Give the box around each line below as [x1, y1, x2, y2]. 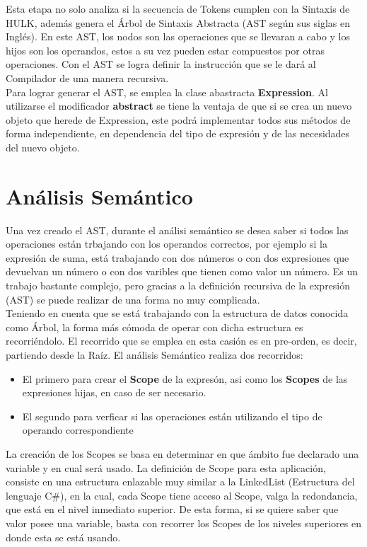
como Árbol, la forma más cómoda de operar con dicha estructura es [6, 319, 303, 334]
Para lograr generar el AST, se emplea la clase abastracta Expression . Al [6, 84, 329, 99]
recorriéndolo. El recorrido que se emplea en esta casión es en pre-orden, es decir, [6, 333, 357, 348]
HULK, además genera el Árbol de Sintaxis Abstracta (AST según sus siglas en [6, 15, 351, 30]
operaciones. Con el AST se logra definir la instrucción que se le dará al [6, 57, 316, 71]
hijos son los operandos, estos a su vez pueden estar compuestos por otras [6, 42, 325, 57]
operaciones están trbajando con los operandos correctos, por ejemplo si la [6, 236, 327, 251]
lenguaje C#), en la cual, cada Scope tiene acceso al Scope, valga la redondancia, [6, 488, 358, 502]
